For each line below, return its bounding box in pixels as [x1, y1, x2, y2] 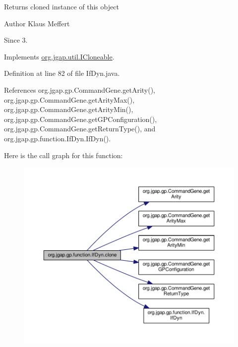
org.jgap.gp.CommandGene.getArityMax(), [4, 94, 135, 105]
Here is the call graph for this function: [4, 150, 123, 160]
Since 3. [4, 35, 28, 45]
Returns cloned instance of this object [4, 1, 119, 11]
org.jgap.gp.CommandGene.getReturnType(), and [4, 123, 156, 134]
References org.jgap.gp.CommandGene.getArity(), [4, 84, 156, 95]
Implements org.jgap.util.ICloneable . [4, 51, 115, 61]
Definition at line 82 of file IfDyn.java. [4, 68, 120, 78]
